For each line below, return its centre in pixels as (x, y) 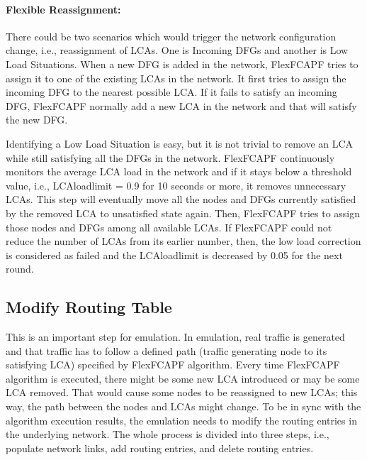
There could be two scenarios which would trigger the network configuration (171, 36)
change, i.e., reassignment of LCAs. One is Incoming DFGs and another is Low (177, 50)
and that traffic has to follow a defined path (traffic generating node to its (166, 350)
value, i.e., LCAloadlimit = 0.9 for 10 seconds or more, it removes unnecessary (176, 185)
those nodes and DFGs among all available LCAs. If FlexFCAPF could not (169, 227)
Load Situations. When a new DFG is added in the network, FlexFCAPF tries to (182, 64)
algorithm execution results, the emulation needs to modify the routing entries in (181, 420)
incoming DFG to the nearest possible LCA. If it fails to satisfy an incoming (171, 92)
